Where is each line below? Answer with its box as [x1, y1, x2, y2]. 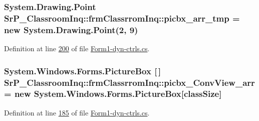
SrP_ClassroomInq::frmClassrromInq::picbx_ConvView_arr [4, 76, 255, 88]
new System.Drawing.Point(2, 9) [4, 23, 138, 36]
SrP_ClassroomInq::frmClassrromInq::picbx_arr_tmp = [4, 12, 240, 24]
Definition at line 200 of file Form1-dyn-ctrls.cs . [4, 43, 150, 54]
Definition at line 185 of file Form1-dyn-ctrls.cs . [4, 107, 150, 117]
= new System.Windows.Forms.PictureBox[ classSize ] [4, 87, 222, 100]
